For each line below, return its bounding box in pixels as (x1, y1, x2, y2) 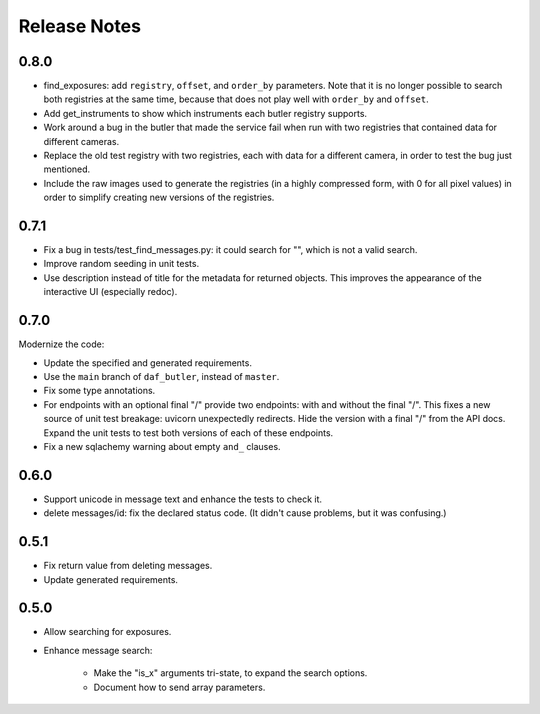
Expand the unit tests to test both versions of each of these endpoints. (43, 426, 334, 439)
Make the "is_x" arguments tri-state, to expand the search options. (93, 667, 368, 679)
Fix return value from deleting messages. (43, 560, 213, 572)
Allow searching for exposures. (43, 626, 172, 638)
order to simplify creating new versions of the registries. (43, 191, 275, 204)
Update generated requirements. (43, 573, 179, 585)
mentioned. (43, 163, 91, 175)
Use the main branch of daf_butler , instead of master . (43, 370, 280, 382)
